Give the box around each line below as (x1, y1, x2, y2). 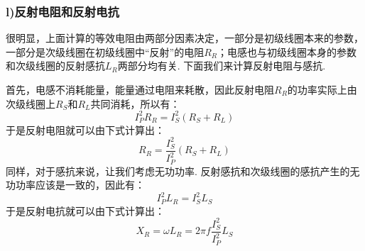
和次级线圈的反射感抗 (6, 58, 105, 73)
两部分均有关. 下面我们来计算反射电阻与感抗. (117, 58, 326, 73)
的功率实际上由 (287, 82, 357, 96)
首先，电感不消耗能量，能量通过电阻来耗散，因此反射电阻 (6, 82, 274, 96)
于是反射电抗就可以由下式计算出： (6, 203, 165, 218)
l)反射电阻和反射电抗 (6, 2, 119, 20)
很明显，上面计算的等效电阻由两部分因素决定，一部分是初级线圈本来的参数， (6, 30, 364, 45)
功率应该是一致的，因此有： (15, 177, 145, 192)
